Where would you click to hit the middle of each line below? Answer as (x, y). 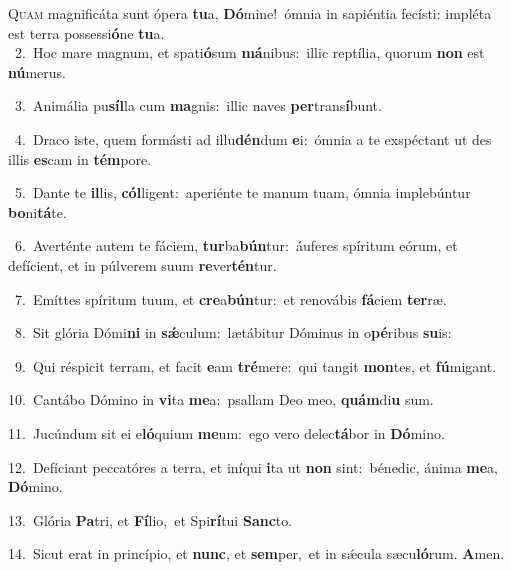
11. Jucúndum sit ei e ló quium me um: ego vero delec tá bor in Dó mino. (226, 432)
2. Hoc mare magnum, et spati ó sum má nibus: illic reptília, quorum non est (249, 52)
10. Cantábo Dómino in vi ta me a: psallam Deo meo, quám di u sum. (221, 399)
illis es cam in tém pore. (80, 158)
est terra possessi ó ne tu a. (86, 32)
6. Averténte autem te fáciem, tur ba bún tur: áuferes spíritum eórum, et (236, 245)
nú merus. (37, 71)
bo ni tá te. (37, 211)
